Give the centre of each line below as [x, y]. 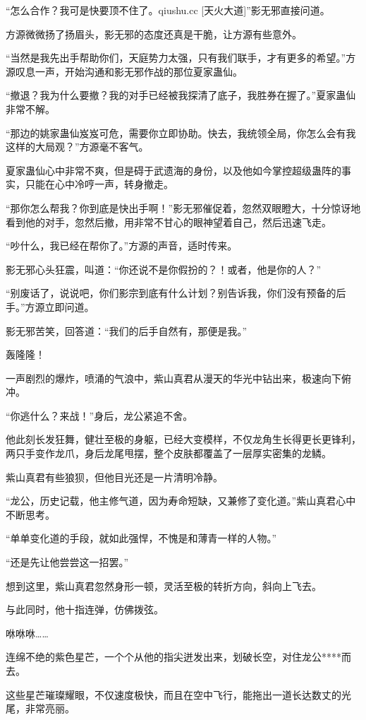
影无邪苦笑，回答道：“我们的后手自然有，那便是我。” [127, 330]
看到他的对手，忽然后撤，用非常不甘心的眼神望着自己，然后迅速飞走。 [169, 222]
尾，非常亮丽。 [40, 708]
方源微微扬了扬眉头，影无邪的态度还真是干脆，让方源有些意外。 [154, 34]
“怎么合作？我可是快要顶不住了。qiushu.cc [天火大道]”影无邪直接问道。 [168, 10]
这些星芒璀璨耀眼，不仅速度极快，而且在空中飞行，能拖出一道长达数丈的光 [178, 694]
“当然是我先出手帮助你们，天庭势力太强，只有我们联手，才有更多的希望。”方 [181, 58]
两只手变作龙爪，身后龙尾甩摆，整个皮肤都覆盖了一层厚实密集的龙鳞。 [169, 453]
